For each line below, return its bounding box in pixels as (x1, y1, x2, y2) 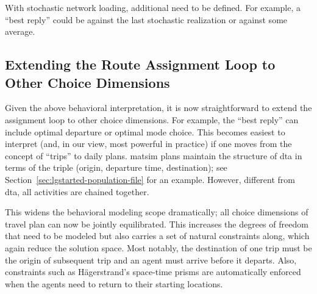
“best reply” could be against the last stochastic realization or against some (5, 13, 288, 26)
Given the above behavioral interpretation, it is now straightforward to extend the (5, 101, 312, 114)
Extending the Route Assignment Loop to (5, 55, 276, 74)
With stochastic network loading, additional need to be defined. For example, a (5, 1, 301, 13)
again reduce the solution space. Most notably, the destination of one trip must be (5, 241, 312, 254)
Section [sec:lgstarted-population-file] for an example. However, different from (5, 173, 295, 185)
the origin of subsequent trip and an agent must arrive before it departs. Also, (5, 253, 297, 266)
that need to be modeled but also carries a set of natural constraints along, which (5, 229, 310, 242)
